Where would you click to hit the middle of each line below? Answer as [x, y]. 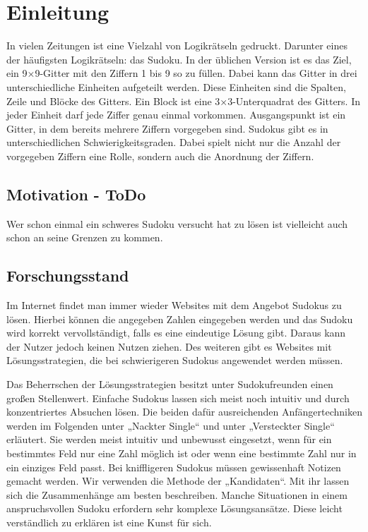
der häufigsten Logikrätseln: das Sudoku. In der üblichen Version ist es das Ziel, [179, 59]
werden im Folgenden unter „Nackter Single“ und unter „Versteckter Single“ [171, 425]
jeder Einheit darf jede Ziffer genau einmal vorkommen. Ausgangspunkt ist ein [176, 115]
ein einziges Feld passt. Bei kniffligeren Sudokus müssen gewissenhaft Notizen [174, 467]
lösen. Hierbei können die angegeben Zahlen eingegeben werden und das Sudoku [180, 319]
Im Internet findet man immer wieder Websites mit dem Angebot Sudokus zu [174, 305]
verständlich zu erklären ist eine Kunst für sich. [109, 522]
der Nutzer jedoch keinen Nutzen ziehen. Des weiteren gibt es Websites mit [169, 346]
